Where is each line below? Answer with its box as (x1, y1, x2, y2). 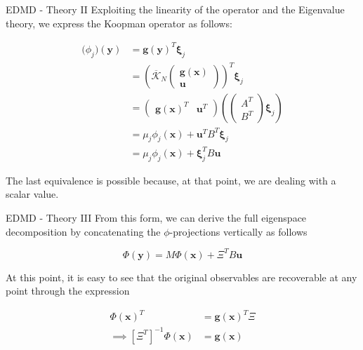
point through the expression (6, 283, 130, 298)
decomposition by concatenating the (6, 224, 161, 238)
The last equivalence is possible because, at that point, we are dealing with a (6, 173, 336, 187)
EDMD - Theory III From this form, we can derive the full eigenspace (6, 210, 307, 224)
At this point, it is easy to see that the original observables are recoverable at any (6, 269, 357, 284)
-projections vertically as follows (169, 224, 308, 238)
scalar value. (6, 187, 59, 201)
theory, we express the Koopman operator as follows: (6, 15, 232, 30)
